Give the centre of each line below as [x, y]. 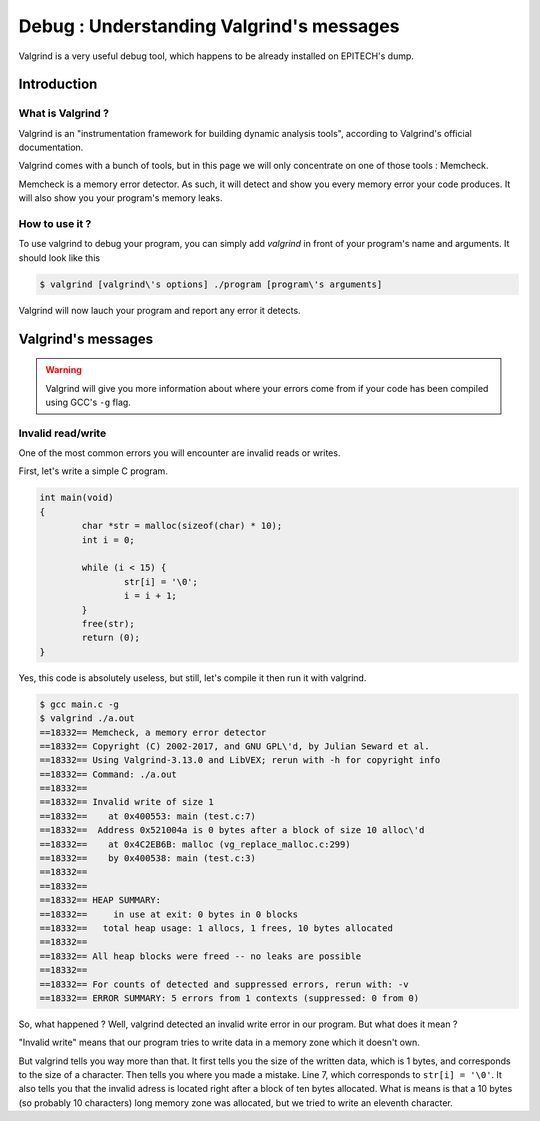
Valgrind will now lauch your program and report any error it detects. [159, 310]
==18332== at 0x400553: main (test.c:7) [148, 816]
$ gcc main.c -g [79, 704]
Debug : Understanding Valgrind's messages [209, 26]
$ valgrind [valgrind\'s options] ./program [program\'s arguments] [211, 284]
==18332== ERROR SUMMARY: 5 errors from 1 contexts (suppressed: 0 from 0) [229, 998]
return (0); [110, 638]
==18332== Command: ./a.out [108, 774]
